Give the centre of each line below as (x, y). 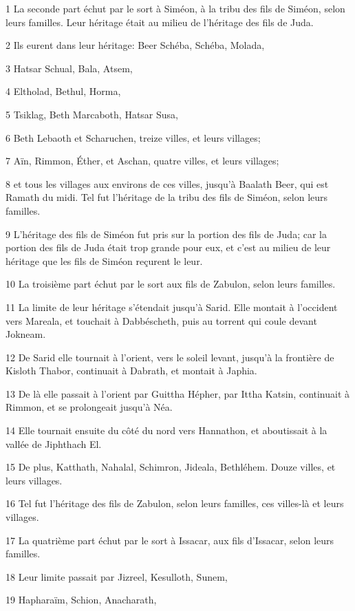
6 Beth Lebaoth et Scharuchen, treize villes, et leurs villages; (133, 137)
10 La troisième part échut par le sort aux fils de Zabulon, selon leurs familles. (171, 284)
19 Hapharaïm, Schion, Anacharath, (81, 600)
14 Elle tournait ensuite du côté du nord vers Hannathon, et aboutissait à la (166, 430)
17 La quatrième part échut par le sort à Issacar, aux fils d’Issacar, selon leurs (170, 540)
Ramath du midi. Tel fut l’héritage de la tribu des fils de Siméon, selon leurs (167, 197)
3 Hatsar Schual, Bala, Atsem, (69, 68)
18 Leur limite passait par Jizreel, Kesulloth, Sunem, (117, 576)
